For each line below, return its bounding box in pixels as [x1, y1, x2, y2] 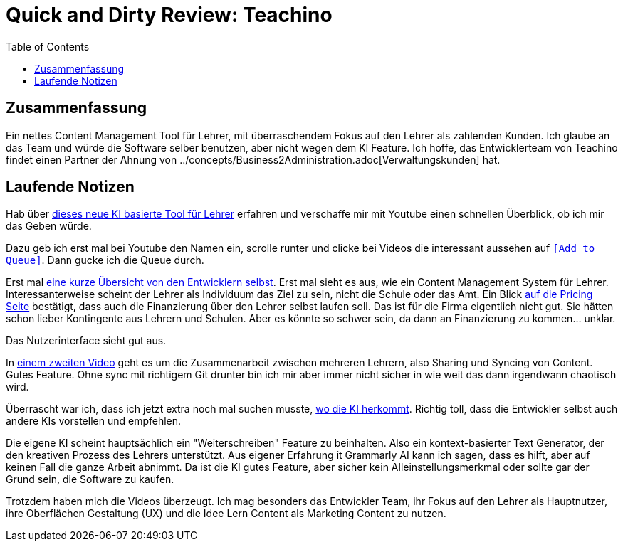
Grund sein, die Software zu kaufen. [6, 473, 174, 486]
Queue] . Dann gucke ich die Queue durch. [6, 254, 204, 267]
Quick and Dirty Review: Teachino [6, 3, 333, 27]
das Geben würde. [6, 220, 92, 233]
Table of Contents [6, 40, 90, 53]
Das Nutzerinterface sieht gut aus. [6, 334, 167, 347]
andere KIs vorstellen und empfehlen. [6, 415, 182, 427]
